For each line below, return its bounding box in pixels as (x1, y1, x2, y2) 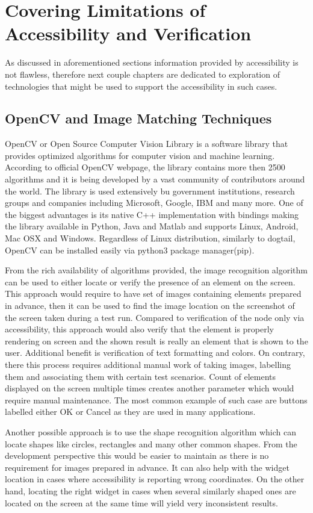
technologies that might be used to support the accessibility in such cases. (5, 79, 277, 92)
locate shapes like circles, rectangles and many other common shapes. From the (5, 437, 297, 450)
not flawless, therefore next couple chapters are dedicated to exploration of (5, 67, 280, 80)
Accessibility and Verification (5, 21, 252, 46)
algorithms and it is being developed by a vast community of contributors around (5, 173, 305, 185)
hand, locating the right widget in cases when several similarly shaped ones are (5, 484, 296, 497)
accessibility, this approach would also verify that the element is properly (5, 323, 274, 335)
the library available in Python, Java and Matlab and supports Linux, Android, (5, 220, 299, 232)
